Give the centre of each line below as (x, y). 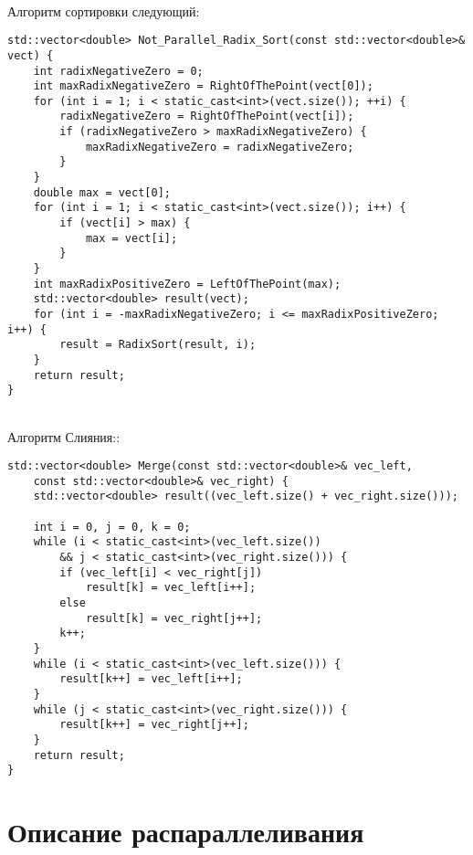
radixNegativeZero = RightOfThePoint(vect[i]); (207, 116)
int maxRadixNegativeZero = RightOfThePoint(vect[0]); (203, 86)
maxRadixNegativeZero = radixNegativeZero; (220, 147)
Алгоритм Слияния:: (64, 436)
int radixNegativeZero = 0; (118, 71)
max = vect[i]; (131, 238)
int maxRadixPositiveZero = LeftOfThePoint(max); (187, 284)
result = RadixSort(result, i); (158, 345)
